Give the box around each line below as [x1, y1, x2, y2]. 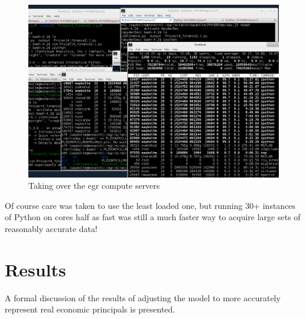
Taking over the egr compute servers [28, 179, 160, 192]
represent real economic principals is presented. [5, 303, 175, 315]
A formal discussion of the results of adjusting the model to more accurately [5, 291, 281, 304]
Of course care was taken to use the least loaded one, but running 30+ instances [5, 199, 296, 211]
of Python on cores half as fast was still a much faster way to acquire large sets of [5, 211, 301, 223]
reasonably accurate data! [5, 222, 97, 234]
